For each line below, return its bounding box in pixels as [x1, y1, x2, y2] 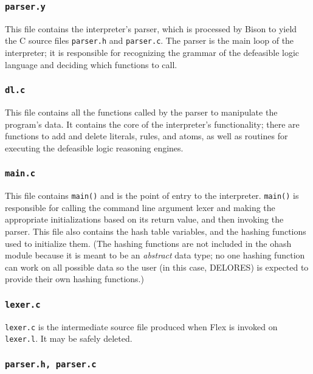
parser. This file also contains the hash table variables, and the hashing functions [5, 225, 306, 237]
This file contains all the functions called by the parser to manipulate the [5, 106, 278, 118]
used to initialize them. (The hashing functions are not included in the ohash [5, 237, 292, 249]
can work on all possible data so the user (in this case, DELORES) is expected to [5, 260, 309, 273]
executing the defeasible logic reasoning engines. [5, 141, 184, 154]
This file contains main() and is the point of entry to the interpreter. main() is [5, 189, 299, 202]
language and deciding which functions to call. [5, 58, 177, 71]
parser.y [5, 1, 46, 12]
